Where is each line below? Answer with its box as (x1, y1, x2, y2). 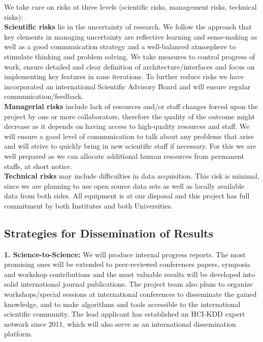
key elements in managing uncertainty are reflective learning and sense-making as (4, 31, 257, 42)
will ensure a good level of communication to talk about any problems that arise (4, 130, 254, 141)
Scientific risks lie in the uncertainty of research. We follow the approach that (4, 21, 252, 32)
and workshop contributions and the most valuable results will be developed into (4, 268, 255, 279)
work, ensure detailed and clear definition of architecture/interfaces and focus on (4, 61, 255, 72)
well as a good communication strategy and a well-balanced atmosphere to (4, 41, 236, 52)
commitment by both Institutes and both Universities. (4, 200, 173, 211)
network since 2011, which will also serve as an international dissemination (4, 318, 236, 329)
